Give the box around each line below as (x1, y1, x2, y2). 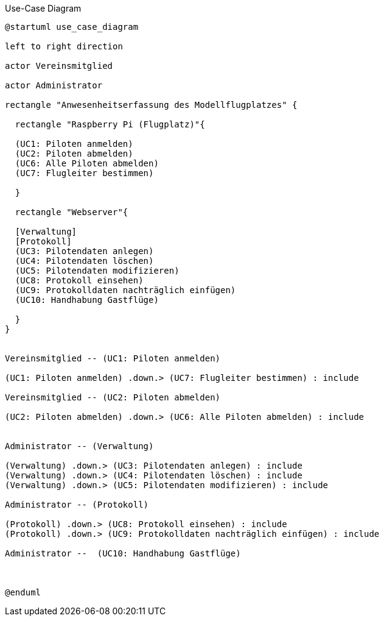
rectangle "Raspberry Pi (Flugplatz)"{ (15, 119, 205, 129)
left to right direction (5, 41, 123, 51)
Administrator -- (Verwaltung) (5, 441, 154, 451)
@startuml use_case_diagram (5, 22, 139, 32)
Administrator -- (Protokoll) (5, 500, 149, 509)
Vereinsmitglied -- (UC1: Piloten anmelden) (5, 353, 221, 363)
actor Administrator (5, 80, 103, 90)
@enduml (5, 587, 41, 597)
